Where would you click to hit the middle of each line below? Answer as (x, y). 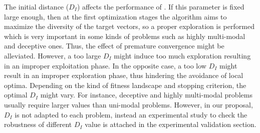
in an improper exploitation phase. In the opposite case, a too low (105, 65)
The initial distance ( (37, 6)
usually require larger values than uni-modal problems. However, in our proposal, (128, 104)
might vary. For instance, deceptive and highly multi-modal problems (146, 95)
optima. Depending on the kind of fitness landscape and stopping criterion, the (125, 85)
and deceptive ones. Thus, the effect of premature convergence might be (114, 46)
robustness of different (38, 124)
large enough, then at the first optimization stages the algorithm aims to (115, 16)
